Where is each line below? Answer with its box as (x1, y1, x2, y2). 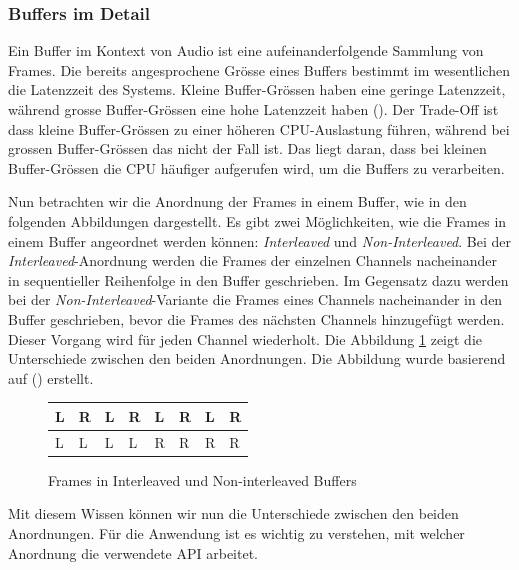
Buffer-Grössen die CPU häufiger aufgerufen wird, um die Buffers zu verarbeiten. (8, 157, 505, 178)
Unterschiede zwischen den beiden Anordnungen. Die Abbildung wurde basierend (8, 348, 506, 369)
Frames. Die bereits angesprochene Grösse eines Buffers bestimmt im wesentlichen (8, 59, 510, 80)
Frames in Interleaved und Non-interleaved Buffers (48, 469, 357, 490)
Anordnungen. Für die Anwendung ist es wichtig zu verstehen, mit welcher (8, 522, 465, 543)
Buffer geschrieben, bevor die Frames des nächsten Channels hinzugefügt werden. (8, 308, 505, 329)
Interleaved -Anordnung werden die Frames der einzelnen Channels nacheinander (8, 250, 497, 271)
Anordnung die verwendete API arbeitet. (8, 542, 258, 563)
